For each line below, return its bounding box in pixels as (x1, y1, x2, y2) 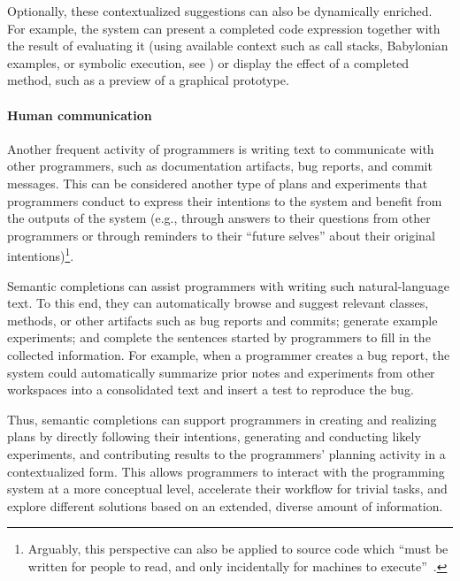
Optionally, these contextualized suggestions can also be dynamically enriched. (7, 2, 433, 19)
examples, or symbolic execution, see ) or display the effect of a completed (7, 53, 410, 72)
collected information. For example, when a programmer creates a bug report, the (7, 345, 450, 363)
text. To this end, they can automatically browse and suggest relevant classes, (7, 294, 429, 312)
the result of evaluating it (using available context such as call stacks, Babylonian (7, 36, 448, 55)
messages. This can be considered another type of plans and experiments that (7, 173, 428, 192)
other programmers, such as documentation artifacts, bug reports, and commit (7, 157, 433, 175)
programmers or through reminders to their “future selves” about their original (7, 226, 435, 244)
